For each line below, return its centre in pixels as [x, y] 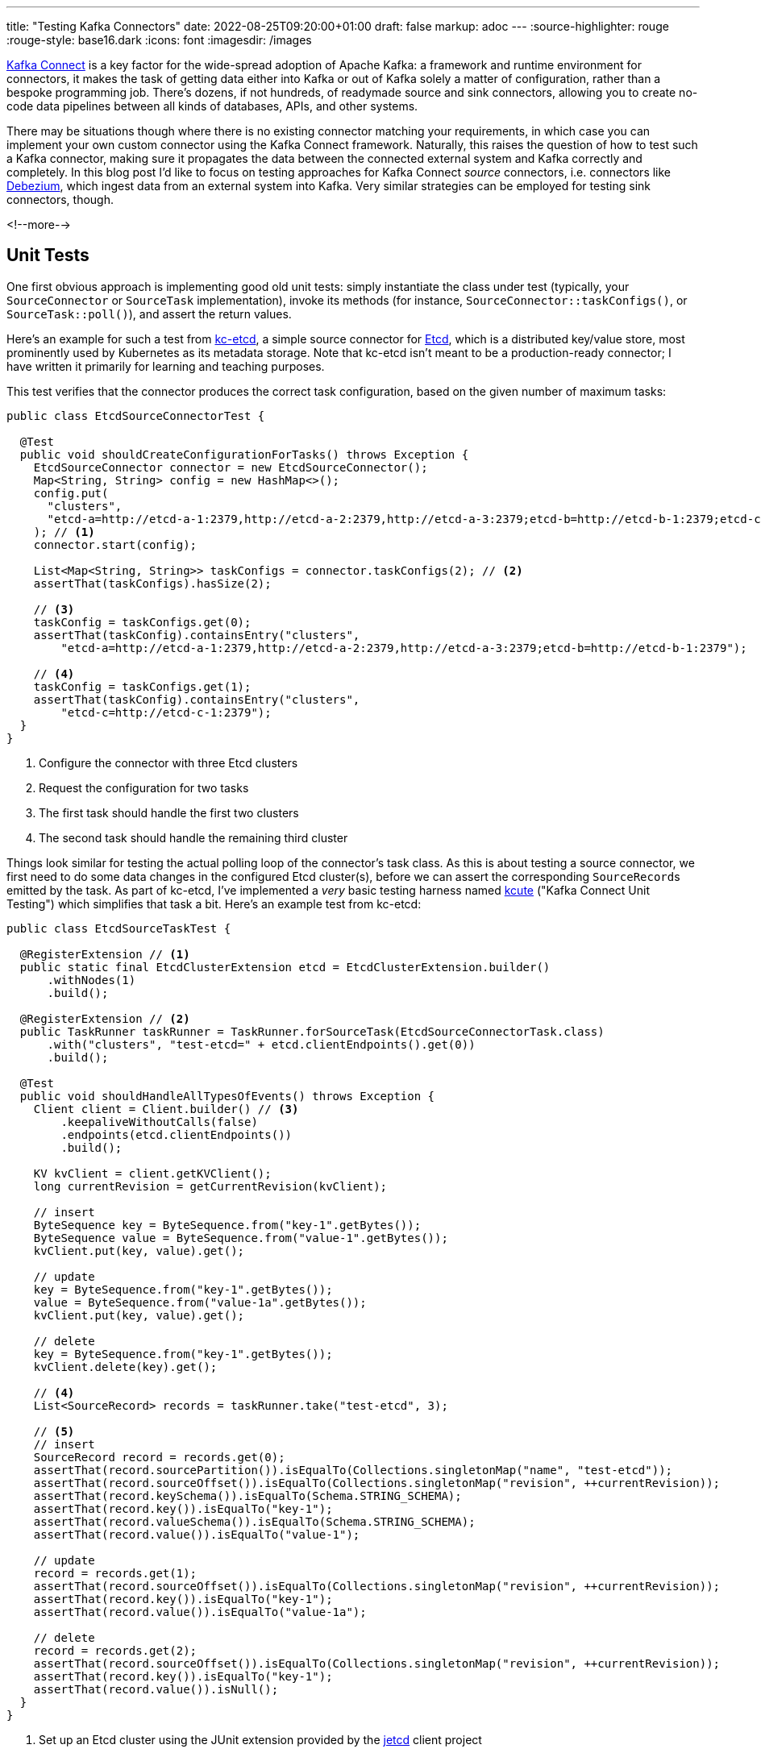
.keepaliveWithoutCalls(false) [159, 1122]
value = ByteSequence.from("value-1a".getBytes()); [200, 1302]
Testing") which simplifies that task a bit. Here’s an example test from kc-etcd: [214, 904]
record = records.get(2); [115, 1650]
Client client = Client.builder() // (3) [166, 1109]
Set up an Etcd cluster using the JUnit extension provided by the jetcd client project [260, 1739]
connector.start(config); [115, 544]
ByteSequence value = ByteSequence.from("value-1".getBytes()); [241, 1238]
